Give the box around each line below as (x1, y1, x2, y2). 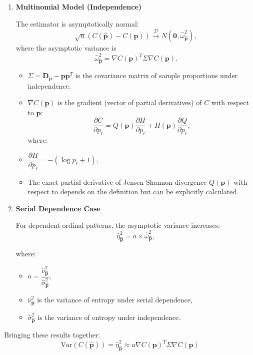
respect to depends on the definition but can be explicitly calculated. (27, 186, 238, 197)
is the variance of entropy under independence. (37, 312, 180, 322)
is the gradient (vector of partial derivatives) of (57, 97, 202, 108)
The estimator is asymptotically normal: (15, 18, 139, 29)
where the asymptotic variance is (15, 42, 116, 53)
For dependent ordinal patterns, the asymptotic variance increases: (15, 220, 220, 230)
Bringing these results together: (4, 329, 100, 340)
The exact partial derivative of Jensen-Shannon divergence (27, 176, 207, 187)
